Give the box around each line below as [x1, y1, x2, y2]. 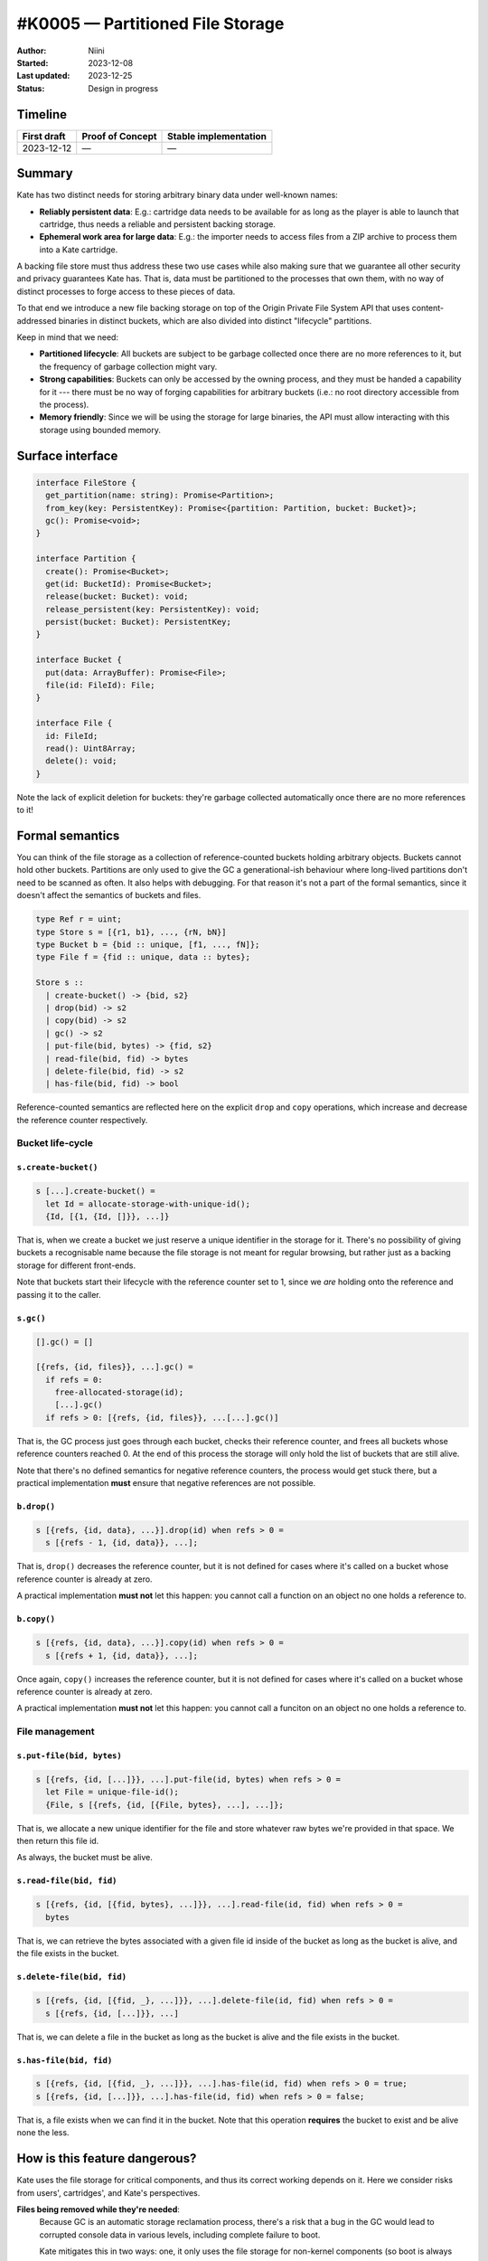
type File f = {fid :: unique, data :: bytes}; [35, 952, 250, 962]
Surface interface [16, 448, 118, 463]
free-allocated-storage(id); [54, 1387, 184, 1397]
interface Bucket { [35, 655, 122, 665]
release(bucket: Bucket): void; [45, 591, 189, 601]
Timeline [16, 107, 68, 122]
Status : [16, 82, 45, 94]
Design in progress [88, 82, 159, 94]
